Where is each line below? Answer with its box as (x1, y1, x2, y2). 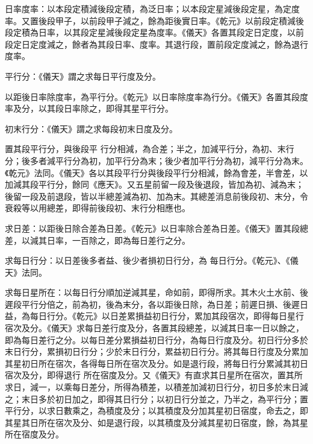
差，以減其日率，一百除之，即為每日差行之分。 (5, 233, 190, 246)
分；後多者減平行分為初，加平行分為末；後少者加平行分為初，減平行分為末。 (5, 154, 308, 166)
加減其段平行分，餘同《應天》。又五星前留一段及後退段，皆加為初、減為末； (5, 178, 304, 191)
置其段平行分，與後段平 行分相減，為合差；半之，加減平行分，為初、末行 (5, 142, 294, 155)
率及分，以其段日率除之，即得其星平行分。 (5, 102, 173, 115)
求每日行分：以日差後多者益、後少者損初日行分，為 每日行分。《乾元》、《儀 (5, 254, 299, 267)
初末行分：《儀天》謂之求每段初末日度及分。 (5, 122, 178, 135)
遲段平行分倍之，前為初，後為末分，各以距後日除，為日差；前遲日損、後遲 (5, 297, 300, 310)
